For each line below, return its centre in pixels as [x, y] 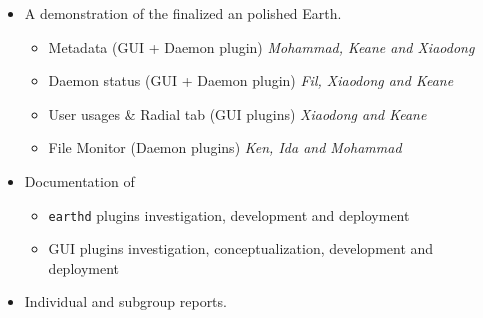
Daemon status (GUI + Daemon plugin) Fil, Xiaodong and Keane [251, 80]
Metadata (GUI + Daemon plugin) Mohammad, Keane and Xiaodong [261, 46]
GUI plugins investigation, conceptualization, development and [241, 248]
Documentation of [79, 180]
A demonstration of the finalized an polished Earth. [183, 13]
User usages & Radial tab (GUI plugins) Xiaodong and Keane [237, 113]
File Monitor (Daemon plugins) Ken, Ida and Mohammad [225, 147]
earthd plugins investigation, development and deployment [229, 214]
